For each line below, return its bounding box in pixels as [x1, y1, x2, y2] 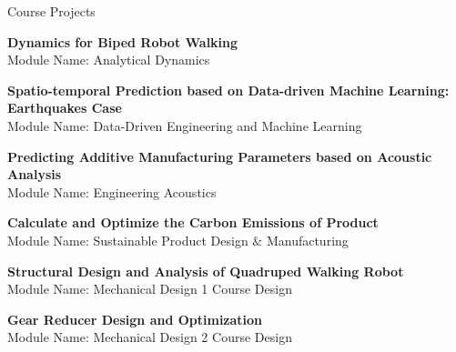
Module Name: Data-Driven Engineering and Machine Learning [7, 116, 362, 135]
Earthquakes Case [7, 98, 122, 117]
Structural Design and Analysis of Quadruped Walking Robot [7, 261, 404, 280]
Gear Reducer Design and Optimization [7, 309, 263, 328]
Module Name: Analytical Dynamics [7, 50, 210, 69]
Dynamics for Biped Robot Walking [7, 32, 238, 51]
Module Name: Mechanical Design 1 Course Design [7, 279, 292, 298]
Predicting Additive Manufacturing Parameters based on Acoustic [7, 146, 432, 166]
